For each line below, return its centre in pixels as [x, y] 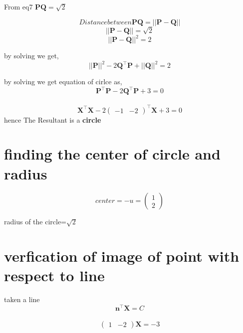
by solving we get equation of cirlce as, [63, 82]
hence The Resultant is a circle [53, 119]
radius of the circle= [35, 222]
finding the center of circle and [112, 154]
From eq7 [18, 6]
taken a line [22, 299]
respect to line [54, 275]
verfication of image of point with [122, 256]
